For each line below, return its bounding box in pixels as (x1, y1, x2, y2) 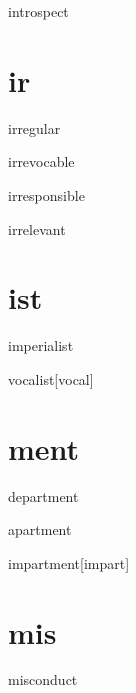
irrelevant (8, 218, 66, 239)
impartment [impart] (8, 552, 130, 573)
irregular (8, 117, 61, 138)
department (8, 485, 79, 506)
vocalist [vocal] (8, 368, 94, 389)
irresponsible (8, 184, 85, 205)
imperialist (8, 335, 74, 356)
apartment (8, 519, 72, 540)
